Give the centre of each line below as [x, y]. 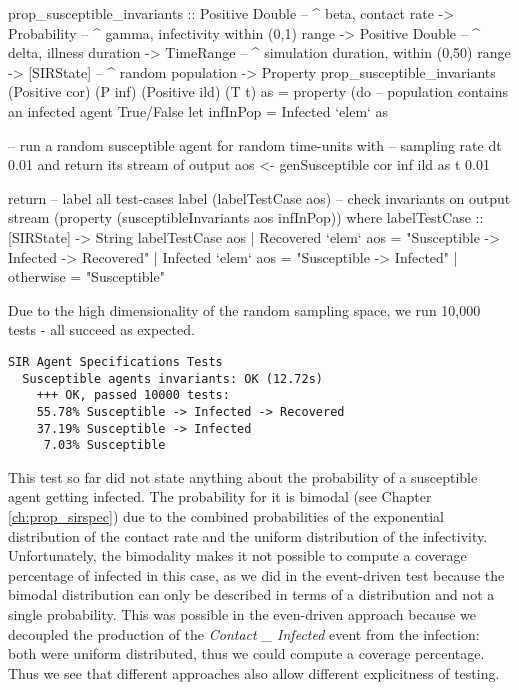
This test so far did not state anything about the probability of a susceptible [243, 476]
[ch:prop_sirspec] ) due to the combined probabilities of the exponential [226, 516]
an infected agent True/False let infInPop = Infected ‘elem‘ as [198, 110]
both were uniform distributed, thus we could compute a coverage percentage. [246, 653]
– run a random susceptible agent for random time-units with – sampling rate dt [255, 144]
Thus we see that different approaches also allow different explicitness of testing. [254, 672]
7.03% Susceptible [104, 445]
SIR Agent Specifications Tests [115, 361]
